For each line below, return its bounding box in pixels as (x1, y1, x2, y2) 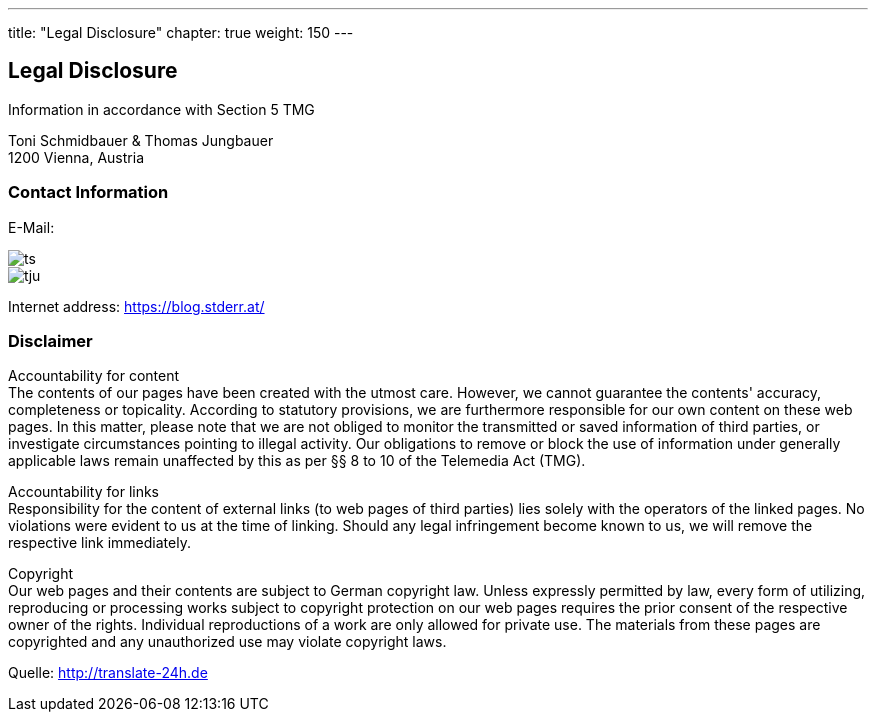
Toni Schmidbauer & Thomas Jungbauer (8, 131, 274, 149)
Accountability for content (8, 367, 180, 385)
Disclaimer (8, 330, 93, 351)
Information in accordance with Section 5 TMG (8, 100, 315, 118)
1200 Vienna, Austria (8, 148, 144, 166)
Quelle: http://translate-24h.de (8, 664, 208, 682)
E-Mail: (8, 218, 55, 236)
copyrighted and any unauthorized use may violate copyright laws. (8, 633, 447, 651)
